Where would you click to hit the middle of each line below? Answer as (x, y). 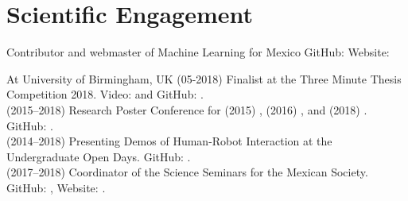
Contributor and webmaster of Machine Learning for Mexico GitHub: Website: (198, 52)
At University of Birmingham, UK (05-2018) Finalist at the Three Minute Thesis (204, 78)
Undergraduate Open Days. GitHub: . (99, 156)
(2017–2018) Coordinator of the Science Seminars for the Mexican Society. (187, 172)
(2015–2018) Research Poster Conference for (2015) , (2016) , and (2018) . (187, 109)
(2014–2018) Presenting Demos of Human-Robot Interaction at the (169, 141)
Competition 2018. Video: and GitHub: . (105, 94)
